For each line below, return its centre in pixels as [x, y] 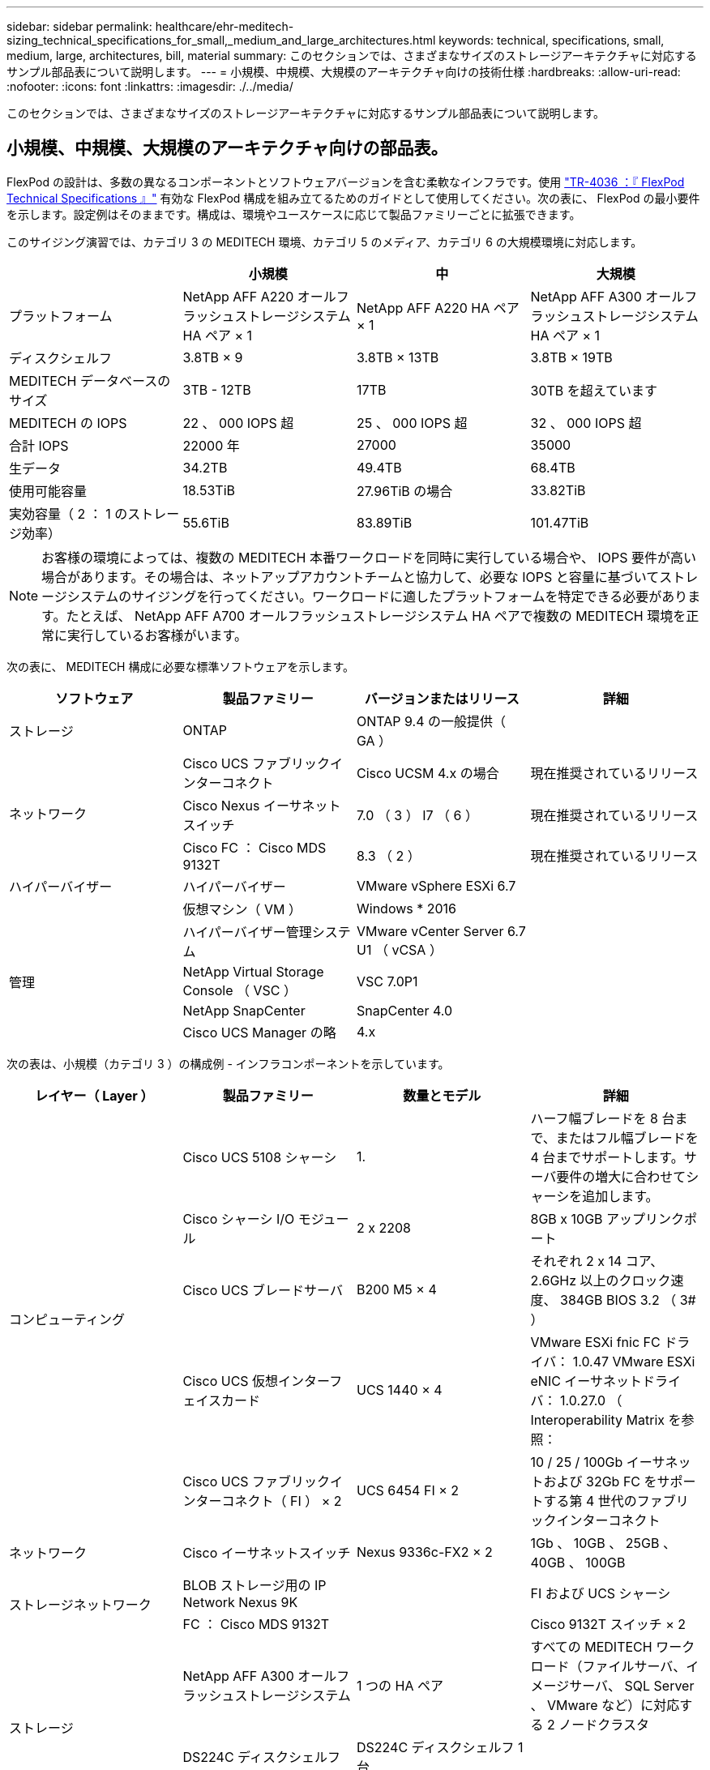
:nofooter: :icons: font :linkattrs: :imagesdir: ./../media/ [150, 86]
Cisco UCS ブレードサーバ [263, 1290]
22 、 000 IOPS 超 [238, 423]
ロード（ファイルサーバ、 [608, 1666]
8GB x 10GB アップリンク [607, 1218]
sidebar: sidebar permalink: [79, 26]
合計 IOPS [39, 445]
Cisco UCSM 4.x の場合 [428, 773]
